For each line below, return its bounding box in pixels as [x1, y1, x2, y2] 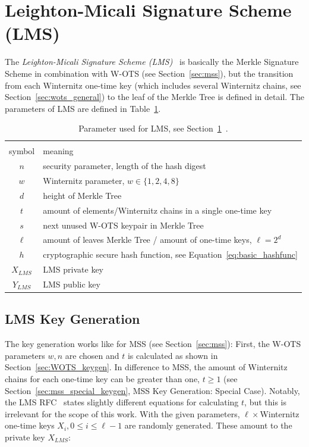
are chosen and [65, 349, 119, 361]
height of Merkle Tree [43, 189, 122, 201]
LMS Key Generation [5, 310, 140, 328]
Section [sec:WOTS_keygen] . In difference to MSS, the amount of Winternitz [5, 361, 288, 373]
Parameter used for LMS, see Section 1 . [78, 122, 228, 135]
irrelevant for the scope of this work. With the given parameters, [5, 407, 240, 420]
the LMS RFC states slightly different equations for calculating [5, 396, 239, 408]
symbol [9, 145, 35, 157]
